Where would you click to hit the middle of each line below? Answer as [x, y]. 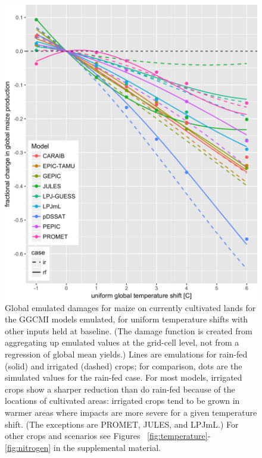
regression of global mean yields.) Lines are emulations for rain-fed [126, 354]
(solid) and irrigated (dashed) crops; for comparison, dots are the [124, 366]
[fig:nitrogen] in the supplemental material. [83, 447]
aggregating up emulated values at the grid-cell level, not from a [122, 342]
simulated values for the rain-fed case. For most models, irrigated [124, 377]
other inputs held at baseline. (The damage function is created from [129, 330]
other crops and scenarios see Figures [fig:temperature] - [108, 436]
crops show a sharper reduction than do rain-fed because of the [120, 389]
